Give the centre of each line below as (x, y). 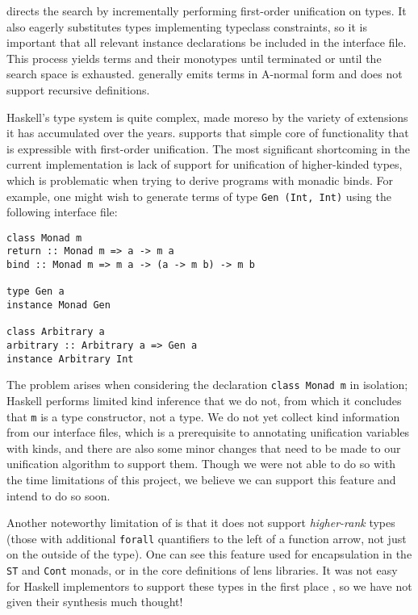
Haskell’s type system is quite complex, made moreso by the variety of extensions (207, 117)
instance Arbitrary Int (70, 359)
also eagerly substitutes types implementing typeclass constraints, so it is (187, 26)
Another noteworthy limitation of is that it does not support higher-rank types (201, 523)
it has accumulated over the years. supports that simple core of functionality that (208, 133)
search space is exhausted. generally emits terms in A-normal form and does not (205, 74)
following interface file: (62, 212)
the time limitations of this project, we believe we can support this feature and (201, 480)
